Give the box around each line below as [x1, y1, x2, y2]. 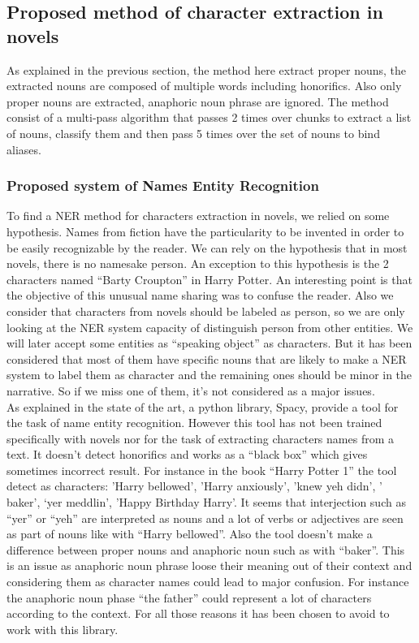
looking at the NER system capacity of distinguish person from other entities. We [6, 318, 413, 335]
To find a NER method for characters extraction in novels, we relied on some [6, 207, 390, 224]
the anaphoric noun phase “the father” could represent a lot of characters [6, 589, 372, 606]
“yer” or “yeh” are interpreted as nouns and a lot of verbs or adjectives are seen [6, 509, 404, 526]
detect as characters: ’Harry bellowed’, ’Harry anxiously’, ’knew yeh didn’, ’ [6, 477, 382, 494]
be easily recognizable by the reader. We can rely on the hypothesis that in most [6, 239, 408, 256]
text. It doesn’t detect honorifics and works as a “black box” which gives [6, 446, 368, 463]
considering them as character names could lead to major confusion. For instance [6, 573, 409, 590]
